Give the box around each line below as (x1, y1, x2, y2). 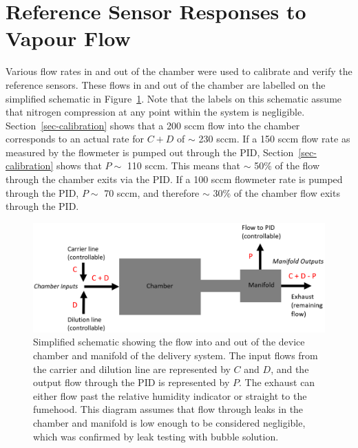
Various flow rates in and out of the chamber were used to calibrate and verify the (6, 64, 352, 78)
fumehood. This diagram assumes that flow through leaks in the (33, 402, 304, 416)
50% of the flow (254, 158, 320, 173)
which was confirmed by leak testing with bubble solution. (33, 429, 279, 443)
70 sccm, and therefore (104, 185, 200, 200)
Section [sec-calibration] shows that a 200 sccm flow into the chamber (6, 118, 300, 132)
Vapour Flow (6, 24, 131, 52)
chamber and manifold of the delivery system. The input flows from (33, 348, 318, 363)
